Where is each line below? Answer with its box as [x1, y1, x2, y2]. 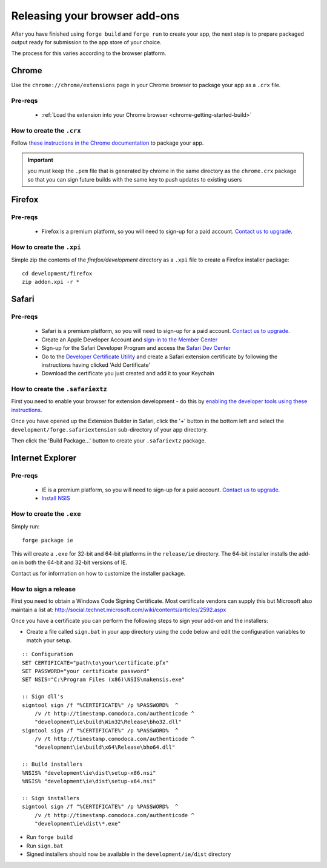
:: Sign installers [22, 795, 80, 801]
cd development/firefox [22, 270, 93, 277]
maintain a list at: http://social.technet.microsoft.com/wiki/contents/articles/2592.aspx [11, 606, 226, 613]
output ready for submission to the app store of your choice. [11, 38, 162, 45]
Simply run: [11, 522, 40, 530]
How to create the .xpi [11, 243, 81, 251]
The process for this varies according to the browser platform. [11, 50, 167, 57]
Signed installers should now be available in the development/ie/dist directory [26, 850, 231, 858]
